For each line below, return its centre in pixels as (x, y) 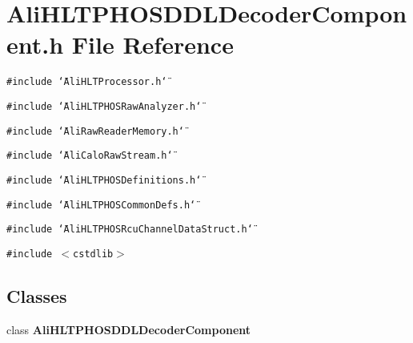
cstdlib (93, 254)
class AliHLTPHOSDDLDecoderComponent (129, 329)
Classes (37, 295)
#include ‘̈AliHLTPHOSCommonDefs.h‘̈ (101, 205)
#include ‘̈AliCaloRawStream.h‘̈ (90, 156)
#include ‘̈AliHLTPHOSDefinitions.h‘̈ (104, 180)
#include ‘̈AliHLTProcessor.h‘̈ (87, 82)
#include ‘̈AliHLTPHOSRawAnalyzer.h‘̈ (104, 106)
